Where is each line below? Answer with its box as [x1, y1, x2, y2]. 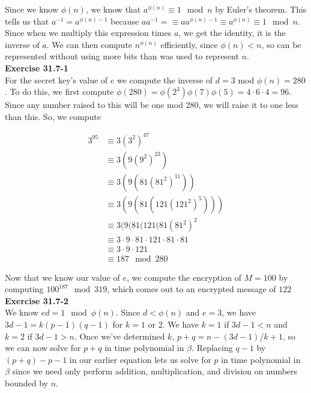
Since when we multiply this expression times [5, 26, 172, 39]
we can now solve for [5, 341, 81, 354]
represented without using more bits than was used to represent [5, 50, 239, 62]
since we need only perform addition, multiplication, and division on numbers [12, 365, 298, 377]
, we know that [85, 3, 141, 15]
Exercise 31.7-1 [5, 61, 68, 74]
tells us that [5, 14, 49, 27]
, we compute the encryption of [126, 271, 241, 283]
